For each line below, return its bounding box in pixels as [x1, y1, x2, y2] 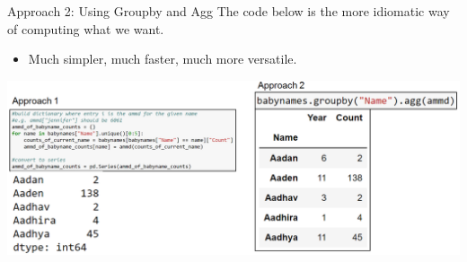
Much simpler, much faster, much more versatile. [28, 49, 297, 68]
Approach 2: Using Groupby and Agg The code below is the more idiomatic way [7, 2, 450, 20]
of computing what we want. [7, 19, 164, 38]
